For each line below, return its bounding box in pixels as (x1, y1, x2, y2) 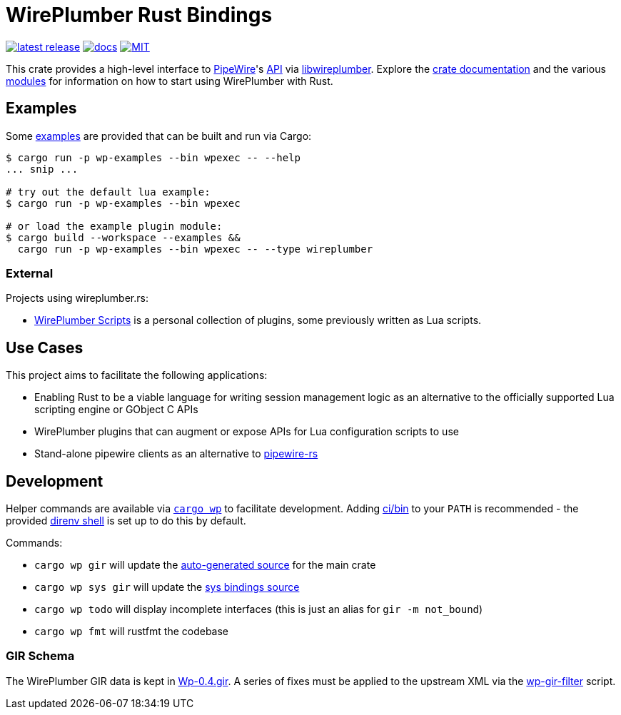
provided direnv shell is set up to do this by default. (6, 514, 246, 527)
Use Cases (6, 338, 84, 357)
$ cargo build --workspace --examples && (6, 231, 241, 243)
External (6, 265, 54, 280)
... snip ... (6, 163, 79, 175)
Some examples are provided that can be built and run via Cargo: (6, 129, 312, 142)
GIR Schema (6, 649, 75, 664)
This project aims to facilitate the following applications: (6, 369, 268, 382)
